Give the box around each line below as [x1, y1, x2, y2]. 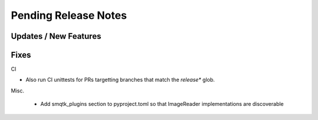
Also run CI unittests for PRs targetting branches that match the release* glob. [25, 76, 215, 84]
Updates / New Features [11, 31, 101, 41]
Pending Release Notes [11, 9, 127, 22]
